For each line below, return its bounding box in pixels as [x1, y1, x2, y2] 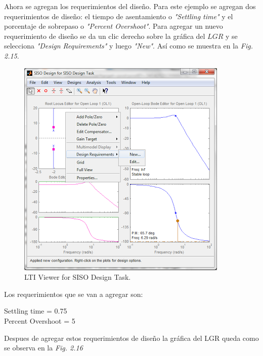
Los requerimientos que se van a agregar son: [4, 288, 143, 299]
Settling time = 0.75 [4, 306, 67, 316]
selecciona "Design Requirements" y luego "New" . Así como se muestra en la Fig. [4, 40, 253, 51]
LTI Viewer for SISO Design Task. [24, 272, 131, 282]
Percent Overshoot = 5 [4, 315, 75, 326]
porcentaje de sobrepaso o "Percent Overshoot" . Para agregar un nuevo [4, 21, 223, 31]
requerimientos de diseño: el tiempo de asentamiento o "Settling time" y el [4, 11, 233, 21]
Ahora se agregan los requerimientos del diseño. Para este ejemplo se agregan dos [4, 1, 256, 11]
